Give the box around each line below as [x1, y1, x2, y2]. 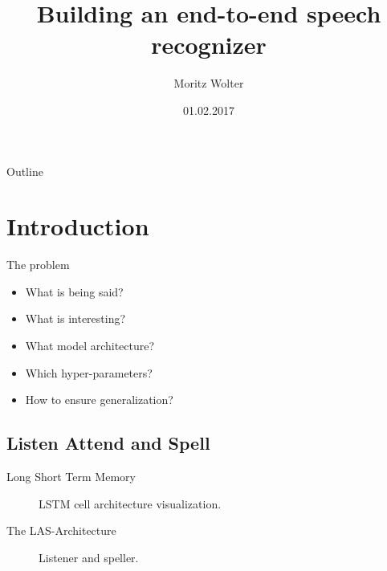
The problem [6, 256, 70, 273]
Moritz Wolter [173, 75, 244, 92]
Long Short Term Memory [6, 467, 136, 484]
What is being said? [25, 283, 124, 300]
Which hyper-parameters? [25, 364, 153, 381]
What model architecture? [25, 337, 155, 353]
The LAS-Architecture [6, 522, 116, 539]
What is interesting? [25, 310, 126, 327]
